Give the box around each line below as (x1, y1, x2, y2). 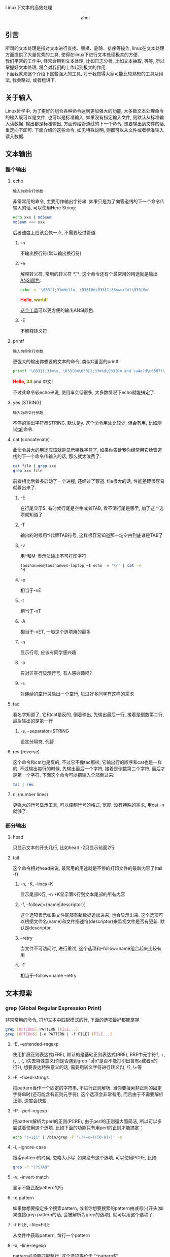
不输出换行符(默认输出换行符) (20, 250, 82, 256)
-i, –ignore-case (12, 1144, 47, 1150)
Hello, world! (20, 296, 48, 303)
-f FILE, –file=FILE (12, 1221, 50, 1227)
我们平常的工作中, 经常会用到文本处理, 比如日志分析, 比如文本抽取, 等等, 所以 (5, 58, 165, 64)
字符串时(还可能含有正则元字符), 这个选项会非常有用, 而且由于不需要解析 (12, 1091, 163, 1097)
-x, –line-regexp (12, 1242, 47, 1248)
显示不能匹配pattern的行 (12, 1184, 64, 1190)
